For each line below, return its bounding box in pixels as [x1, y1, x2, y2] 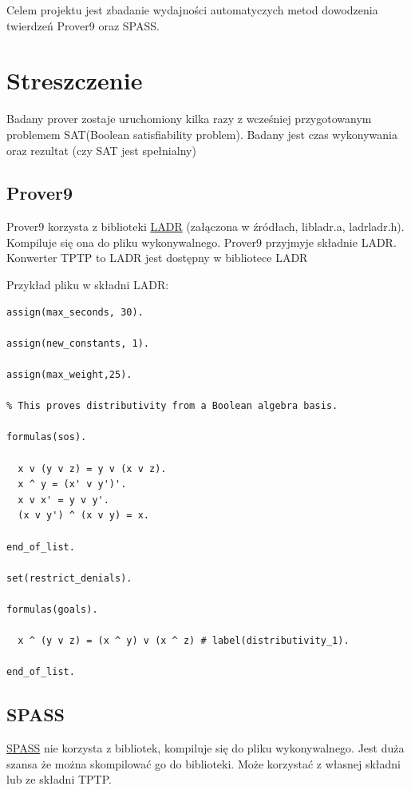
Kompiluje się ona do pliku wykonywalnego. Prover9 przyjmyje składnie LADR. [6, 233, 397, 250]
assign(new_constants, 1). [6, 337, 149, 349]
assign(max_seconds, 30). [6, 306, 144, 318]
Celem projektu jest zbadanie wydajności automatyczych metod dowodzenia [6, 2, 378, 18]
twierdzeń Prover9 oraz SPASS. [6, 17, 160, 34]
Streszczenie [6, 64, 143, 97]
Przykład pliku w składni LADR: [6, 276, 169, 293]
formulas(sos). [6, 431, 87, 443]
